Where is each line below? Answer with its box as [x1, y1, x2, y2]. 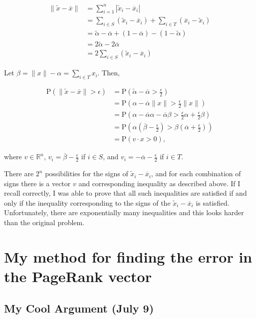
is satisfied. [196, 197, 230, 208]
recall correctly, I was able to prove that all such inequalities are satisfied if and [4, 188, 247, 198]
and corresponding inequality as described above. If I [78, 178, 241, 188]
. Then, [97, 67, 120, 78]
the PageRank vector [4, 266, 152, 286]
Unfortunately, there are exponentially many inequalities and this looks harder [4, 207, 244, 218]
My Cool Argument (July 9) [4, 300, 154, 316]
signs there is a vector [4, 178, 71, 188]
